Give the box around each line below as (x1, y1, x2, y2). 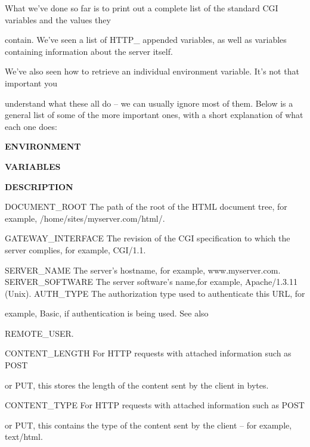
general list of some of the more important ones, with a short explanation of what (5, 108, 303, 121)
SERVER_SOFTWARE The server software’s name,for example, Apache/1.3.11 (5, 275, 297, 288)
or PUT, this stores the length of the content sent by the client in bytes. (5, 378, 269, 391)
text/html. (5, 430, 43, 443)
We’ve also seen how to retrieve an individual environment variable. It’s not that (5, 65, 299, 77)
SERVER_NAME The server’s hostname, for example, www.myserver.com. (5, 263, 281, 276)
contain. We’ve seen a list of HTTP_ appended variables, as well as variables (5, 33, 287, 46)
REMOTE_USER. (5, 327, 74, 339)
